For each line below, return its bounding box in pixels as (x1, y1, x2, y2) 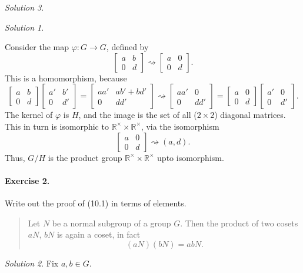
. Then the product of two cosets (180, 216, 298, 229)
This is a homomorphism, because (5, 71, 127, 84)
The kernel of (5, 108, 53, 121)
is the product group (48, 151, 122, 163)
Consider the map (5, 41, 69, 53)
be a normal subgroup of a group (52, 216, 171, 229)
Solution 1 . (5, 21, 44, 33)
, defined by (106, 41, 149, 53)
